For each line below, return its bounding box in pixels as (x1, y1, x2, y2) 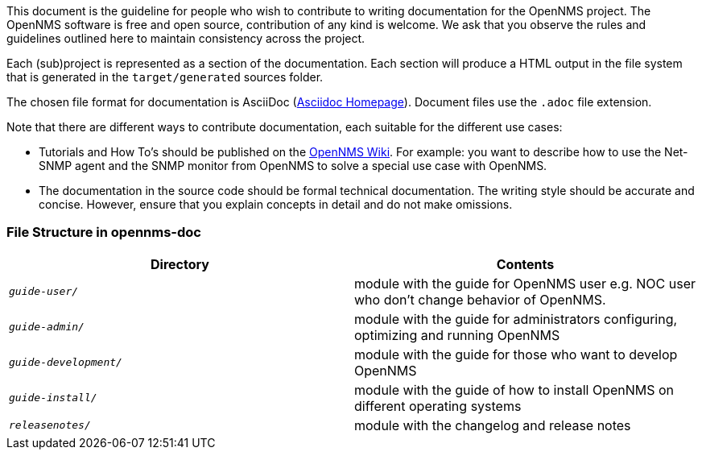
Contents (496, 255, 555, 272)
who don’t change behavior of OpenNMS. (354, 291, 606, 308)
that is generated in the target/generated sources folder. (6, 70, 324, 84)
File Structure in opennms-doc (6, 224, 201, 241)
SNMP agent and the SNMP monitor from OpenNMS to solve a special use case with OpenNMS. (39, 159, 547, 172)
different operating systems (354, 397, 522, 414)
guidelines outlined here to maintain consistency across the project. (6, 31, 365, 45)
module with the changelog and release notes (354, 417, 631, 433)
